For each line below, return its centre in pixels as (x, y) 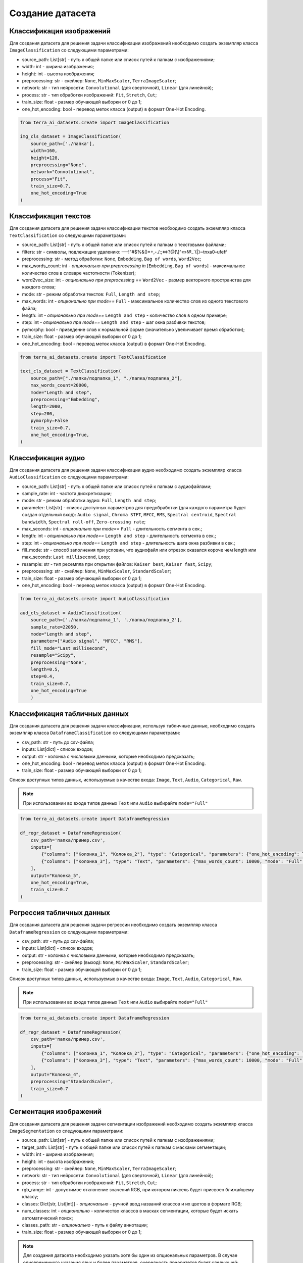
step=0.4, (43, 676)
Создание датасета (53, 13)
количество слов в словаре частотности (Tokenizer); (79, 273)
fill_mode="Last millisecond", (69, 648)
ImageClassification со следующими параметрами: (69, 50)
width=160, (44, 151)
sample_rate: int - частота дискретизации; (67, 493)
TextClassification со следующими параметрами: (68, 235)
